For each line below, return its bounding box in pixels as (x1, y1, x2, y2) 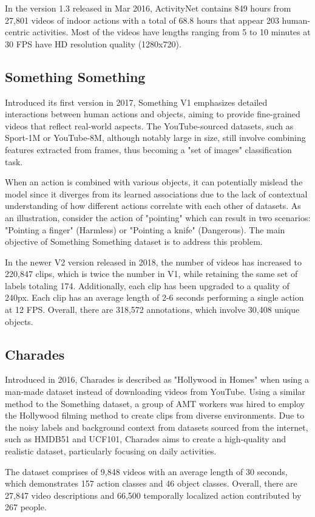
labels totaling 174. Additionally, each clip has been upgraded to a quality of (5, 279, 290, 292)
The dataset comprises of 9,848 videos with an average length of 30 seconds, (5, 465, 288, 478)
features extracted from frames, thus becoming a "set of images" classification (5, 143, 292, 156)
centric (5, 26, 30, 38)
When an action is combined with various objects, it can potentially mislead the (5, 176, 303, 188)
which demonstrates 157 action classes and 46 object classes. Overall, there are (5, 477, 297, 490)
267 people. (5, 501, 47, 513)
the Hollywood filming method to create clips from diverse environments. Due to (5, 409, 305, 422)
